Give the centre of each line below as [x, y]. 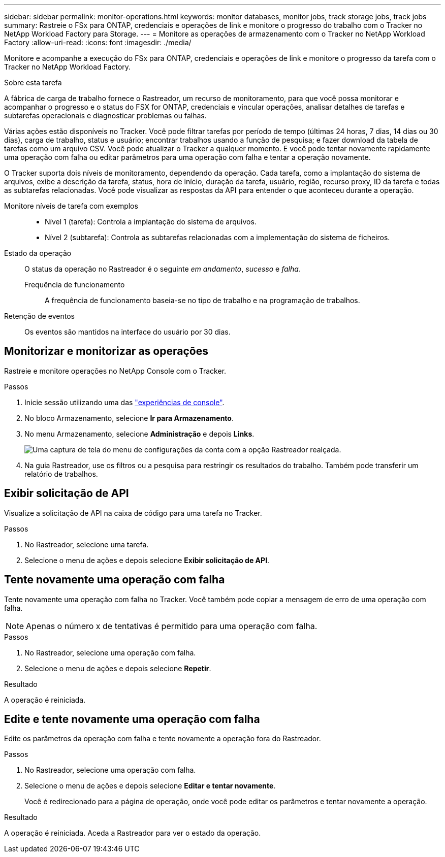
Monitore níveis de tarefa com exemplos [71, 206]
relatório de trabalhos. [61, 474]
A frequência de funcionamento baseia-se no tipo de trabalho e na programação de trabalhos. [202, 300]
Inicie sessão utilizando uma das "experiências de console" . [124, 402]
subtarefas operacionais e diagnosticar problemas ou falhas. [105, 116]
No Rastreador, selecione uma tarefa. [87, 544]
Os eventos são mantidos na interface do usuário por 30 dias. [128, 332]
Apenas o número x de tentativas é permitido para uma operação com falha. [172, 626]
